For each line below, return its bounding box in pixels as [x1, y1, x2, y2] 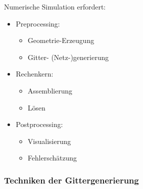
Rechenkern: [15, 68, 53, 79]
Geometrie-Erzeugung [27, 35, 94, 45]
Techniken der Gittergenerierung [4, 173, 139, 186]
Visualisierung [27, 135, 71, 146]
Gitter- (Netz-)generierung [27, 51, 109, 62]
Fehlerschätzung [27, 152, 77, 163]
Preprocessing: [15, 18, 60, 28]
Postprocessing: [15, 119, 63, 129]
